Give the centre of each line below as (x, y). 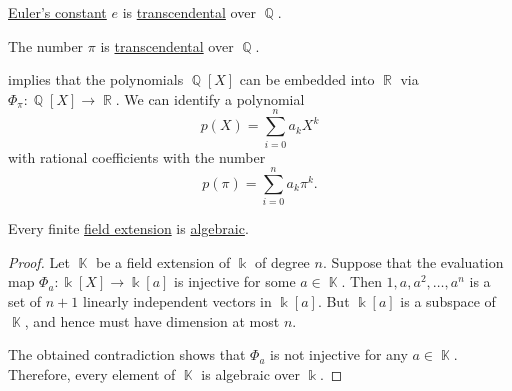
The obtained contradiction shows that (127, 354)
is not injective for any (339, 354)
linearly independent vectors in (177, 301)
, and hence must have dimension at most (152, 320)
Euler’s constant (57, 12)
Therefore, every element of (92, 373)
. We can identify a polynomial (210, 98)
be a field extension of (163, 261)
